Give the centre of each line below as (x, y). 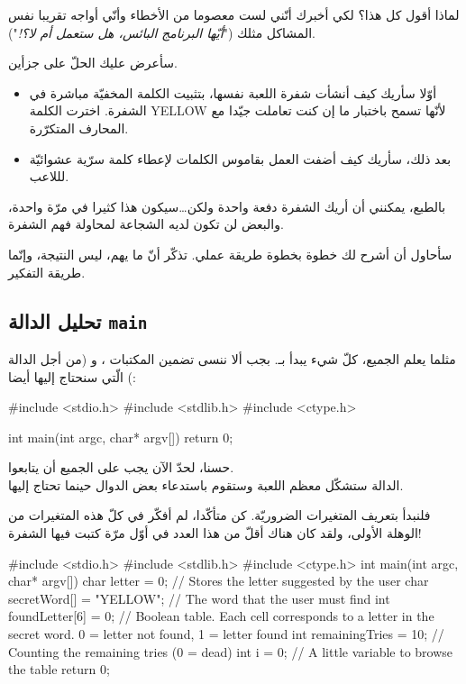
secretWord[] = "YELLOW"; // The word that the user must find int (199, 598)
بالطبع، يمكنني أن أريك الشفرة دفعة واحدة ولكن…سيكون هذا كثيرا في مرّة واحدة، (227, 206)
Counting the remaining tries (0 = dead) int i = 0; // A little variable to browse (231, 651)
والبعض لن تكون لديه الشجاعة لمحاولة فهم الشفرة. (146, 224)
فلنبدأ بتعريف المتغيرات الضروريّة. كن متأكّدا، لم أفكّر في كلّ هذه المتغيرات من (219, 515)
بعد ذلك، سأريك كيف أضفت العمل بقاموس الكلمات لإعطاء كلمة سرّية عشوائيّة (240, 158)
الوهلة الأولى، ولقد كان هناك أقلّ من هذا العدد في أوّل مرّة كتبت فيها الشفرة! (215, 533)
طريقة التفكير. (47, 272)
